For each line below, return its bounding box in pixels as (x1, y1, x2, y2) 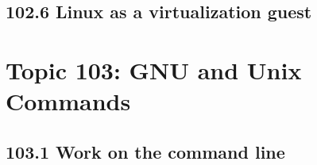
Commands (6, 85, 131, 117)
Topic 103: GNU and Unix (6, 53, 302, 86)
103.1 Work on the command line (6, 139, 285, 163)
